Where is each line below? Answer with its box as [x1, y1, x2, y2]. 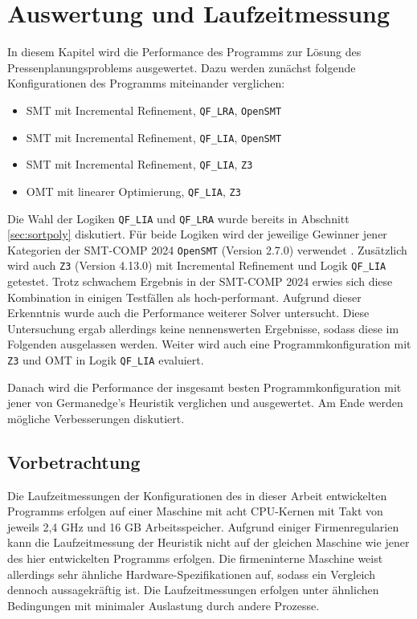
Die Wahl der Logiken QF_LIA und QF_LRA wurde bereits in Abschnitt [7, 210, 350, 226]
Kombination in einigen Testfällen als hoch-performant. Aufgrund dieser [7, 288, 362, 305]
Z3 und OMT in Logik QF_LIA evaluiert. [7, 352, 204, 369]
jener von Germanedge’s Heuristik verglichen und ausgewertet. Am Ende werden [7, 394, 403, 411]
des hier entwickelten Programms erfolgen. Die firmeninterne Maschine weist [7, 550, 383, 567]
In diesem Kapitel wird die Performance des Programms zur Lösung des [7, 43, 362, 60]
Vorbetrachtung [7, 449, 141, 474]
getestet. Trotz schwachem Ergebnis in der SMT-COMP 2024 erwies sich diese [7, 273, 393, 290]
